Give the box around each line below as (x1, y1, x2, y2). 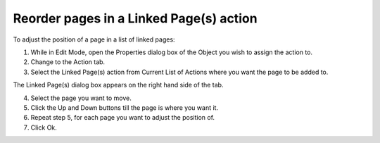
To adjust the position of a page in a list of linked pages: (13, 35, 175, 44)
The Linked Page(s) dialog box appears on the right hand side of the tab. (13, 81, 224, 89)
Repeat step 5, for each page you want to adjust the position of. (30, 113, 215, 122)
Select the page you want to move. (30, 94, 132, 102)
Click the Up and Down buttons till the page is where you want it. (30, 103, 218, 112)
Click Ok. (30, 123, 58, 132)
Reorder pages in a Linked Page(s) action (13, 11, 258, 26)
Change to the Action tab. (30, 58, 106, 66)
